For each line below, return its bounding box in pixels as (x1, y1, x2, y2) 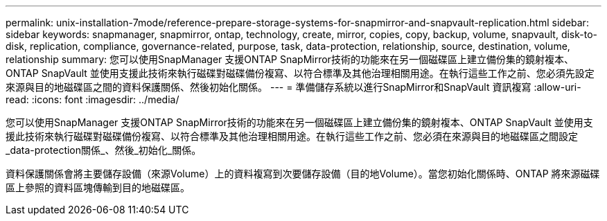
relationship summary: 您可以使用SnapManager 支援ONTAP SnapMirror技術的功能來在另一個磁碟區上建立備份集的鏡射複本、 (6, 53, 574, 65)
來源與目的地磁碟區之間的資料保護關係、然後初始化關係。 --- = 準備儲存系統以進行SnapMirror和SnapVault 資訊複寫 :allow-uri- (6, 81, 581, 93)
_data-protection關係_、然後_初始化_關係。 (6, 144, 202, 156)
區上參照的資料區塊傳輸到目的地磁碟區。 (6, 182, 190, 193)
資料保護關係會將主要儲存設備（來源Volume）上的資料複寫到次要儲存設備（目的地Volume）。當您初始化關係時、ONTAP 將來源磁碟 (6, 168, 600, 179)
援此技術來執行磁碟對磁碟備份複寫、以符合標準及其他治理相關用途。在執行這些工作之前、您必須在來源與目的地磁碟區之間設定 (6, 130, 578, 142)
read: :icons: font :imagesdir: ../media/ (6, 94, 179, 105)
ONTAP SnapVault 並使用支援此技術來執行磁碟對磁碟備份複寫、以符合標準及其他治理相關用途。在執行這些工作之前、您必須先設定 (6, 67, 595, 79)
